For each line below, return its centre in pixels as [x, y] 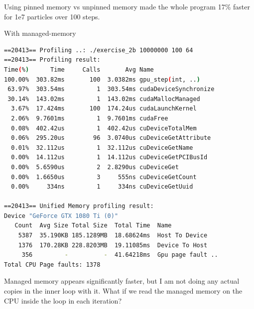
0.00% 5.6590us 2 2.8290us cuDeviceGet [95, 167]
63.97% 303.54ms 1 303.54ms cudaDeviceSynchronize [111, 89]
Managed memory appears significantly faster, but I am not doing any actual [122, 281]
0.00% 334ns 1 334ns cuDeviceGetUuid [102, 187]
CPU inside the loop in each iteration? [63, 300]
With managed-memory [40, 33]
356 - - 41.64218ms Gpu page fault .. [120, 255]
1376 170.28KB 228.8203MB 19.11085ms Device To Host [113, 245]
